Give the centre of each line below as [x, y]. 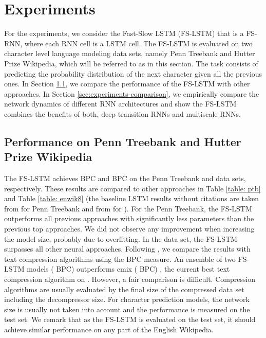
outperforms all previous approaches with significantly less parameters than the [129, 218]
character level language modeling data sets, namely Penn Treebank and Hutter [130, 53]
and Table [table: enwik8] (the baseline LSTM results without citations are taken [132, 198]
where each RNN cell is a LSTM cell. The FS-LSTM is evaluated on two [138, 43]
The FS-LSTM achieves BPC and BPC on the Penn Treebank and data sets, [125, 178]
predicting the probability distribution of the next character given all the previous [133, 73]
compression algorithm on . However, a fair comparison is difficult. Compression [130, 279]
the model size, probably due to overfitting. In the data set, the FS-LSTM [121, 238]
